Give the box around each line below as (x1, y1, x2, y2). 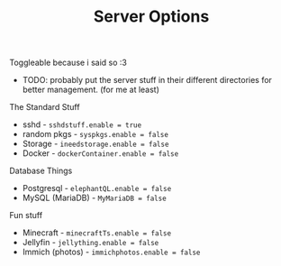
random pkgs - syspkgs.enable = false (22, 129, 169, 140)
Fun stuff (9, 210, 43, 221)
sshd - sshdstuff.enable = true (22, 119, 142, 130)
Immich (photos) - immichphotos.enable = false (22, 246, 201, 258)
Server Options (93, 6, 210, 27)
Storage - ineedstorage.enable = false (22, 138, 169, 150)
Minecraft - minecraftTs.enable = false (22, 227, 172, 238)
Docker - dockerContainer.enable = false (22, 148, 179, 159)
